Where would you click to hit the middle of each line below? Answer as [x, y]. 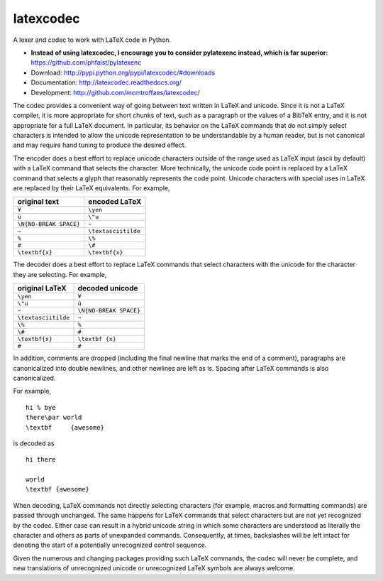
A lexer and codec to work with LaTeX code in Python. [92, 40]
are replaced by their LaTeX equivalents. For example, [91, 188]
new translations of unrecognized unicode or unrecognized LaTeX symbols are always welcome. [154, 568]
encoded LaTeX [115, 202]
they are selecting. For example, [60, 274]
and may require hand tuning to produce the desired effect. [100, 145]
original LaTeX [42, 288]
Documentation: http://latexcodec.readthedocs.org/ [106, 82]
